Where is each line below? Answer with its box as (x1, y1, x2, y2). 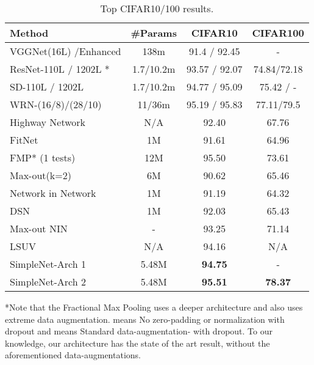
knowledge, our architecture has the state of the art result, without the (5, 336, 270, 349)
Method (10, 26, 49, 40)
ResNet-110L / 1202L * (10, 62, 110, 76)
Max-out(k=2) (10, 168, 71, 182)
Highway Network (10, 115, 86, 129)
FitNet (10, 133, 38, 147)
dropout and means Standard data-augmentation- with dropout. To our (5, 325, 273, 337)
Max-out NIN (10, 221, 68, 235)
